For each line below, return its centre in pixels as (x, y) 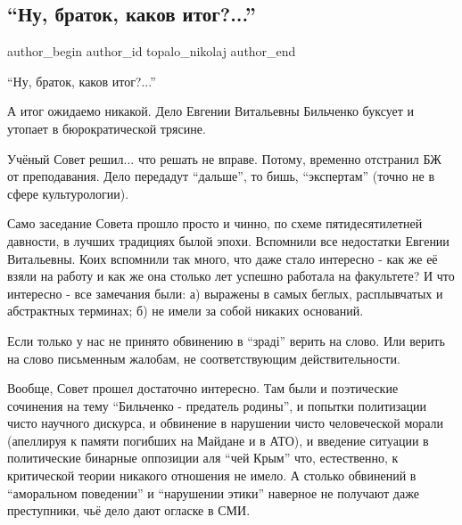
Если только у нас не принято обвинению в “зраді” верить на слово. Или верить (226, 340)
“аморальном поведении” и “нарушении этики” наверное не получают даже (213, 492)
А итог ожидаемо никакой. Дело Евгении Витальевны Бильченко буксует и (210, 111)
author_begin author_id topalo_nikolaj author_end (152, 51)
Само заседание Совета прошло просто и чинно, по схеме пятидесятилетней (215, 223)
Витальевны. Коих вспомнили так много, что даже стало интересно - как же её (223, 258)
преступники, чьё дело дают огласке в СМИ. (129, 510)
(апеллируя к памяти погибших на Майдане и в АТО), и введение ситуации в (218, 440)
